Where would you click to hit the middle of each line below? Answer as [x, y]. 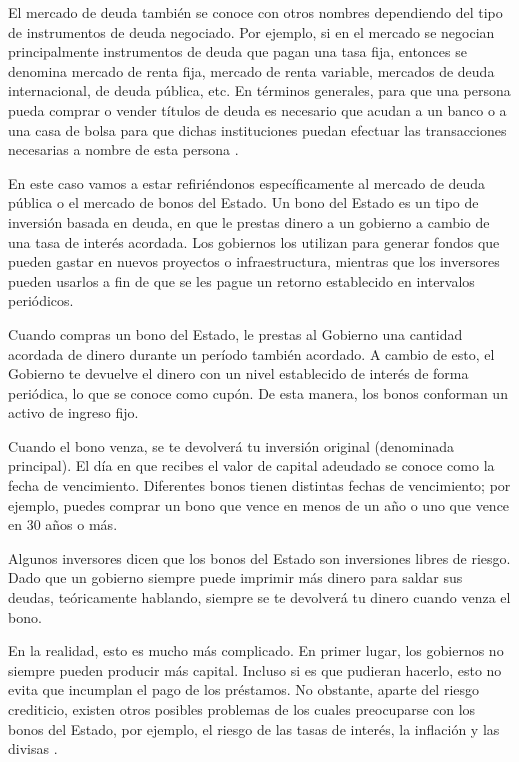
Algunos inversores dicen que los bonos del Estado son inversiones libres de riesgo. [259, 557]
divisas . [33, 748]
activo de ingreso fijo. [73, 412]
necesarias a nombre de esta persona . [123, 149]
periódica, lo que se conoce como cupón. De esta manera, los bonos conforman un [258, 392]
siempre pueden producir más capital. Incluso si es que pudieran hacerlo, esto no [255, 669]
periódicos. [41, 300]
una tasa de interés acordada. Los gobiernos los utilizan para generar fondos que [254, 241]
